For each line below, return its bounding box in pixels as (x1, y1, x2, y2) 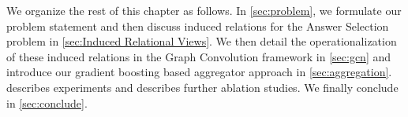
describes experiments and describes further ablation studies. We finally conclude (6, 79, 399, 95)
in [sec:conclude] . (6, 94, 88, 111)
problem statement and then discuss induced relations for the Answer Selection (6, 17, 389, 34)
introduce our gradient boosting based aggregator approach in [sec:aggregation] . (6, 64, 392, 80)
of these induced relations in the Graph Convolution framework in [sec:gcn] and (6, 48, 391, 64)
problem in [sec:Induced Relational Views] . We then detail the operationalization (6, 33, 397, 49)
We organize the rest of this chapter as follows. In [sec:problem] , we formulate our (6, 2, 402, 18)
